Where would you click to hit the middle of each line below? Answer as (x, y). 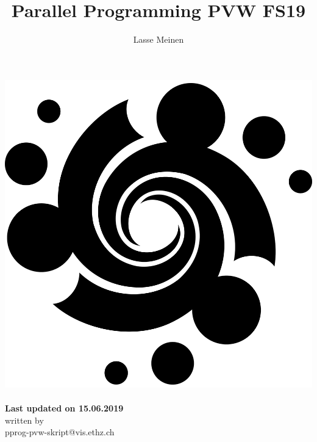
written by (24, 420)
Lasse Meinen (158, 39)
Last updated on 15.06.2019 (64, 408)
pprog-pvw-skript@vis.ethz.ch (60, 432)
